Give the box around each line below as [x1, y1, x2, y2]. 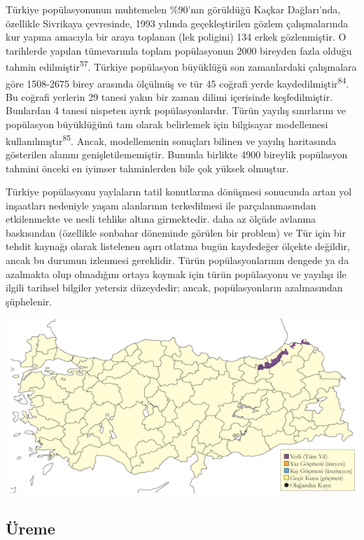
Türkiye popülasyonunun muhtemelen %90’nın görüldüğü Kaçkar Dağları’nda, [6, 2, 341, 16]
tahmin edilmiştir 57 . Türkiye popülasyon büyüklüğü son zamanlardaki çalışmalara [6, 57, 357, 74]
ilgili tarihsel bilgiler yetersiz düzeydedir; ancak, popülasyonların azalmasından [6, 280, 343, 295]
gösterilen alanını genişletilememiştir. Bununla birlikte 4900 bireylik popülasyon [6, 146, 348, 161]
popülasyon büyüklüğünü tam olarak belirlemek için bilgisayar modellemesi [6, 117, 328, 132]
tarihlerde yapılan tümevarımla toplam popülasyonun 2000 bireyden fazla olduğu [6, 43, 352, 57]
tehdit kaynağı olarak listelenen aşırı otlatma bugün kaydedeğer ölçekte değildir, [6, 239, 350, 254]
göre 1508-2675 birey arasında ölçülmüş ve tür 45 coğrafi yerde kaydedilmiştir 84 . [6, 74, 349, 90]
